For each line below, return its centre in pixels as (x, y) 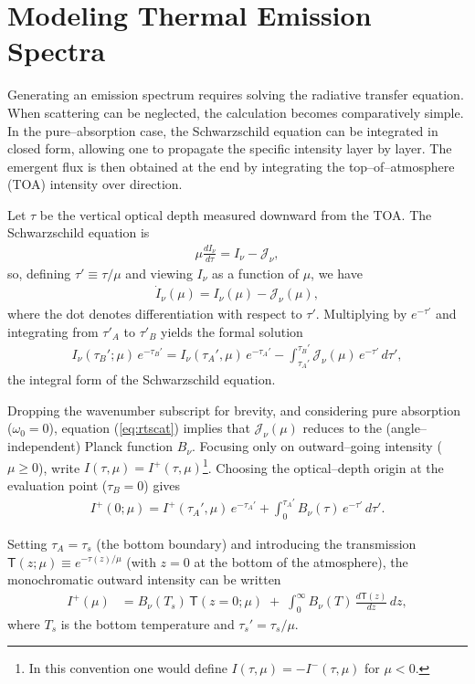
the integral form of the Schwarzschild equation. (142, 379)
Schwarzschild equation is (79, 232)
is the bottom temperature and (148, 623)
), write (59, 467)
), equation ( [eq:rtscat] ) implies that (149, 428)
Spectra (57, 51)
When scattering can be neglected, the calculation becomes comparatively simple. (236, 112)
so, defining (39, 273)
